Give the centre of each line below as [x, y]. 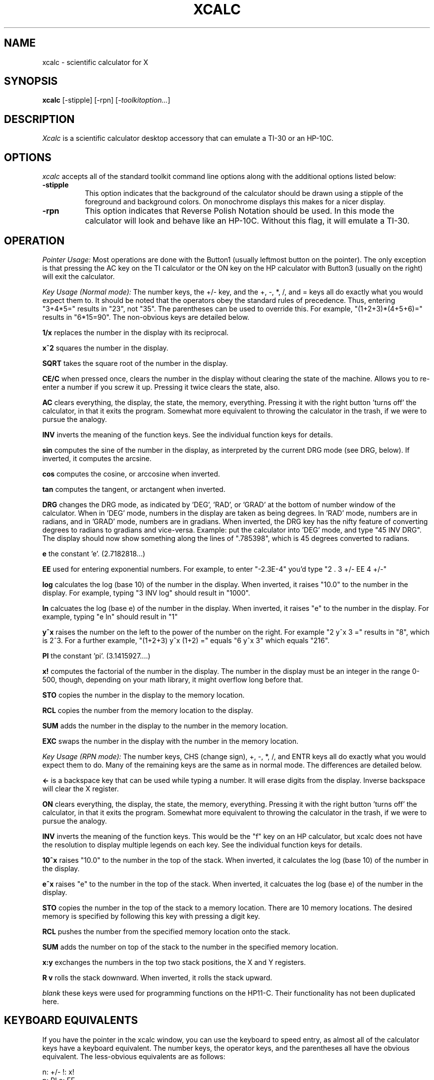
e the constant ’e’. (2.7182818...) [94, 553]
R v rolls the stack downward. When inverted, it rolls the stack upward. [157, 977]
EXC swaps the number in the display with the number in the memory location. [170, 741]
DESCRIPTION [39, 119]
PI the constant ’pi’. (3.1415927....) [96, 656]
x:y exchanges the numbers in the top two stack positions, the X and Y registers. [174, 962]
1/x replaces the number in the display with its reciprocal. [136, 332]
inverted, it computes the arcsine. [97, 458]
